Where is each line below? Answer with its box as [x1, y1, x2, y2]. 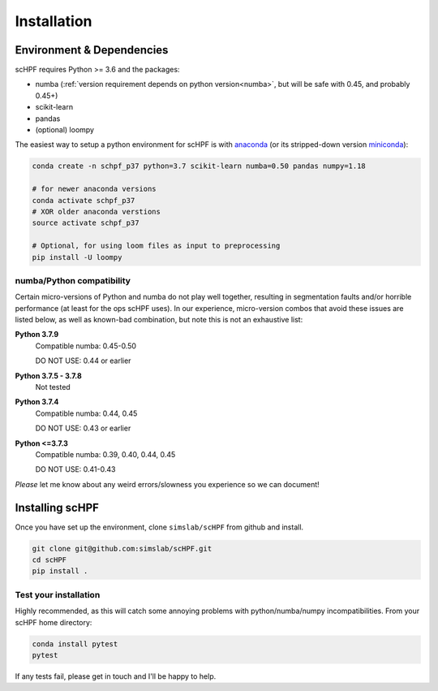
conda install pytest [32, 639, 118, 649]
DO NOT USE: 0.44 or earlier [35, 356, 131, 365]
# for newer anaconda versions [32, 184, 157, 194]
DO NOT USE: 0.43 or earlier [35, 423, 131, 434]
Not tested [35, 382, 71, 391]
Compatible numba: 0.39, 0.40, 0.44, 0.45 [35, 449, 176, 459]
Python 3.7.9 [15, 330, 59, 339]
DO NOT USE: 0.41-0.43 [35, 464, 116, 474]
